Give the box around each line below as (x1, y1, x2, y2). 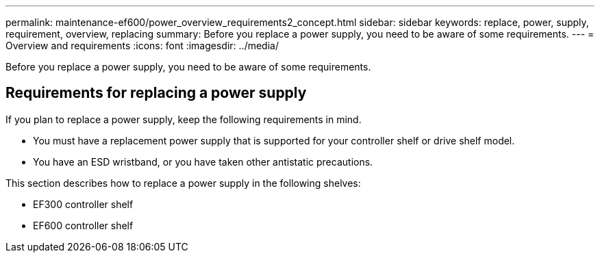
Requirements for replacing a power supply (5, 84, 307, 102)
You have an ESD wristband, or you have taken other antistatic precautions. (33, 155, 373, 168)
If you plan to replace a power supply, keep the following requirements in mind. (5, 113, 362, 125)
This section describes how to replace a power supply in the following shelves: (5, 177, 361, 189)
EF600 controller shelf (33, 219, 134, 231)
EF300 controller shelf (33, 198, 134, 210)
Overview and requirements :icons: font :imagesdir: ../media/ (5, 40, 279, 51)
